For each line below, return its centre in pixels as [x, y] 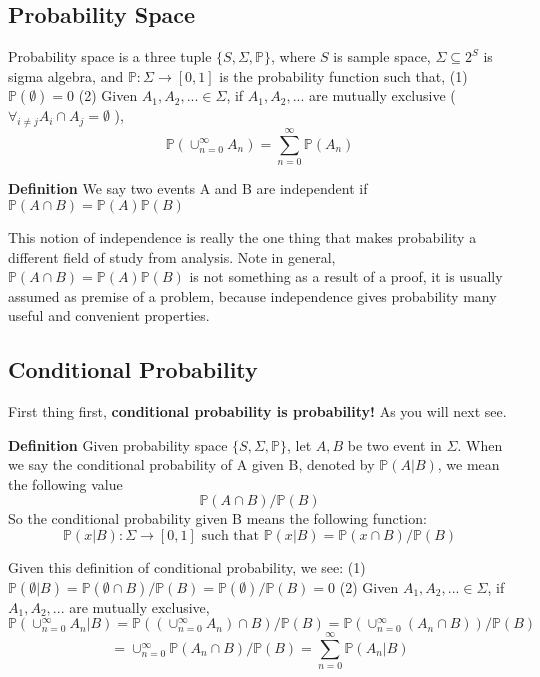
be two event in [394, 444]
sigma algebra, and [66, 75]
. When [480, 444]
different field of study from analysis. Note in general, [172, 256]
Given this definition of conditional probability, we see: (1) [187, 567]
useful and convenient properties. [109, 315]
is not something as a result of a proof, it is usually [346, 276]
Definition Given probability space [118, 444]
